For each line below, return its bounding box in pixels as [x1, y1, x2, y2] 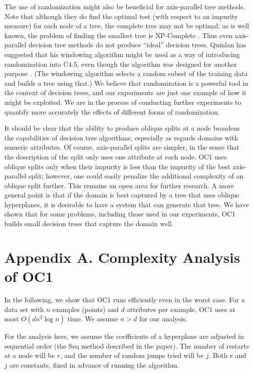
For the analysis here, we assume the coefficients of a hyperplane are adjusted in [4, 331, 244, 341]
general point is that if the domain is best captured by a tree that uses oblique [4, 190, 239, 200]
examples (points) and [52, 304, 119, 314]
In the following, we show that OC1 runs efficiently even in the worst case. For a [4, 294, 245, 304]
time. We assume [67, 314, 118, 324]
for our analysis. [139, 314, 188, 324]
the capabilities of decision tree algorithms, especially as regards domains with [4, 132, 238, 142]
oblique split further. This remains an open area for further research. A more [4, 180, 234, 190]
